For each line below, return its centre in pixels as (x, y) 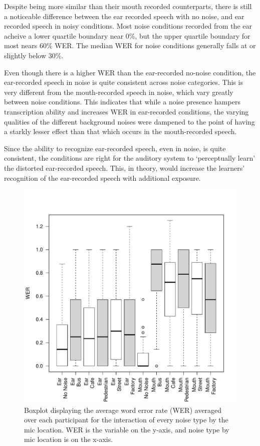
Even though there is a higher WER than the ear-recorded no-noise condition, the (130, 72)
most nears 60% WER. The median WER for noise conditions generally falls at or (130, 45)
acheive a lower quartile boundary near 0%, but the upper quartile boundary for (127, 35)
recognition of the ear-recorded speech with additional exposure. (102, 178)
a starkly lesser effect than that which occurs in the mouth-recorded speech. (120, 131)
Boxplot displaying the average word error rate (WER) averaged (123, 410)
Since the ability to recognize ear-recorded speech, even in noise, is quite (115, 148)
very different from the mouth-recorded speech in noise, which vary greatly (119, 92)
